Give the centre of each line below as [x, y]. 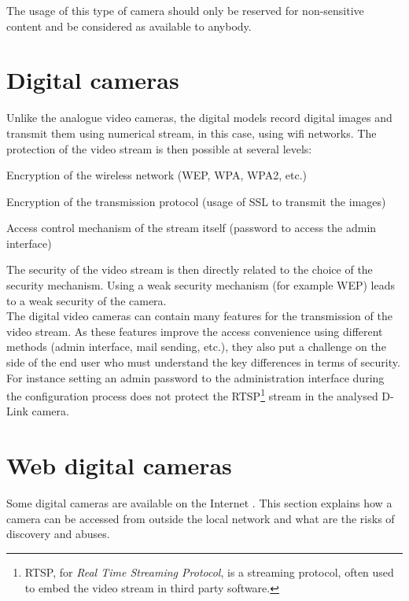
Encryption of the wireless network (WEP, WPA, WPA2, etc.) [157, 175]
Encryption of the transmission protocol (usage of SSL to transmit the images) [196, 201]
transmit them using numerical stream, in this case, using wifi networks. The [192, 133]
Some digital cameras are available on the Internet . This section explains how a [199, 503]
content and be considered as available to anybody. [129, 26]
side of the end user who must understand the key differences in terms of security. [203, 362]
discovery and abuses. [58, 534]
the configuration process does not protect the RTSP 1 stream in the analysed [192, 395]
